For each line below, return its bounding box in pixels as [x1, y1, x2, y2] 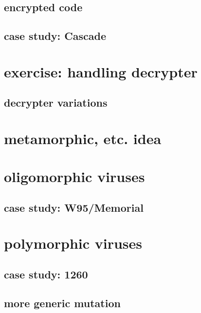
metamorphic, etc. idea [4, 128, 162, 148]
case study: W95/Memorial [4, 200, 144, 215]
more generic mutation [4, 295, 121, 310]
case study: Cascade [4, 28, 107, 43]
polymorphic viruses [4, 233, 143, 253]
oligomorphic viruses [4, 166, 145, 186]
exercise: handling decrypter [4, 61, 198, 81]
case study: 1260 [4, 267, 88, 282]
